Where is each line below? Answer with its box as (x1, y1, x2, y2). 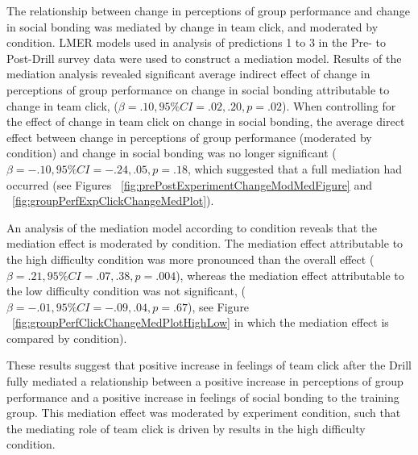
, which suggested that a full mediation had (187, 160, 403, 177)
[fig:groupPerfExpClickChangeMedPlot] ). (12, 192, 214, 209)
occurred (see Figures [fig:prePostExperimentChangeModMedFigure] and (6, 176, 372, 193)
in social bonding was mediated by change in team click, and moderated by (6, 18, 379, 35)
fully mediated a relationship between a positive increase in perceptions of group (6, 373, 404, 390)
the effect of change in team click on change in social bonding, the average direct (6, 113, 405, 130)
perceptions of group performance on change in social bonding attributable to (6, 81, 390, 98)
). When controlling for (281, 97, 396, 114)
